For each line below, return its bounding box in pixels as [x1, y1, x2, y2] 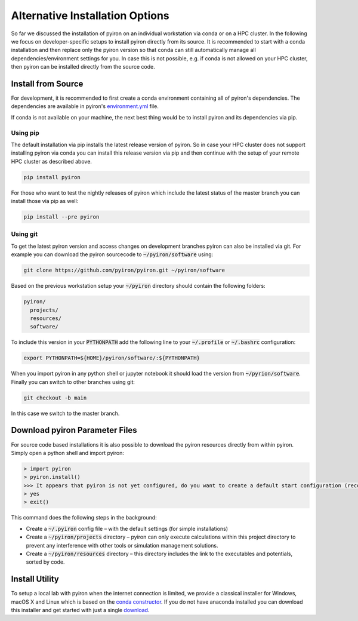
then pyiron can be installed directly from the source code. [11, 63, 155, 70]
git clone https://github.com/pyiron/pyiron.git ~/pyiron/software [23, 267, 226, 274]
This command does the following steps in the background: [11, 514, 158, 521]
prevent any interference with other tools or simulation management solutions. [26, 542, 218, 549]
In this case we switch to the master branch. [11, 410, 120, 417]
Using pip [11, 128, 40, 137]
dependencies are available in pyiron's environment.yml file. [11, 103, 159, 110]
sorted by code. [26, 558, 65, 565]
